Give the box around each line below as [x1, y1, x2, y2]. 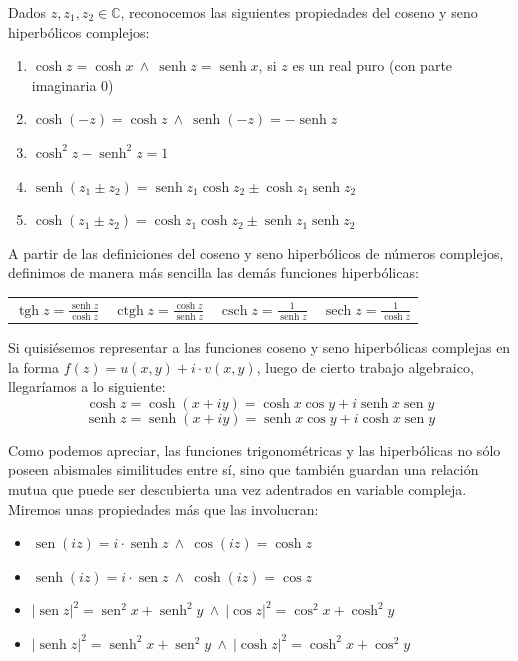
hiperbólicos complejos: [8, 21, 150, 42]
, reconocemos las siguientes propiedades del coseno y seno [120, 2, 478, 22]
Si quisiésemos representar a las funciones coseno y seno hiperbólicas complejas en [8, 337, 511, 358]
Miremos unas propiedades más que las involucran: [8, 498, 319, 519]
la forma [8, 356, 59, 377]
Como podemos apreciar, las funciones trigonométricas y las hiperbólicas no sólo [8, 439, 501, 460]
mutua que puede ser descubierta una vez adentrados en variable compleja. [8, 478, 467, 499]
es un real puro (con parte [292, 55, 453, 76]
